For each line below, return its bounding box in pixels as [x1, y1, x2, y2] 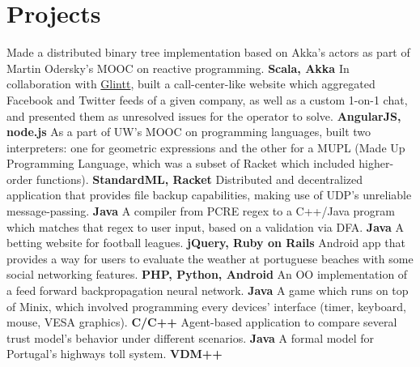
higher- [358, 155, 394, 172]
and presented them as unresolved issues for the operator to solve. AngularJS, [6, 107, 401, 124]
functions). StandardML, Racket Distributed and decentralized [36, 170, 363, 187]
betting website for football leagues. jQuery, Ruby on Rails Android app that [6, 234, 405, 251]
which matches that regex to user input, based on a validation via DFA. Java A [6, 218, 405, 235]
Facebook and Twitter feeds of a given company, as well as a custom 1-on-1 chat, [6, 91, 408, 108]
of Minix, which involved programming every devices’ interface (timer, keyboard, [6, 297, 406, 314]
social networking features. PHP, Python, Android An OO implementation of [6, 266, 408, 283]
